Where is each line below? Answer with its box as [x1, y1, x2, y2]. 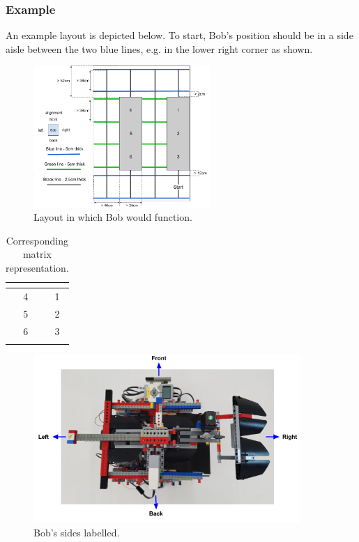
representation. [6, 260, 69, 274]
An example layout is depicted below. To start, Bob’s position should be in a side [6, 28, 353, 42]
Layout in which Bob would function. [33, 210, 192, 224]
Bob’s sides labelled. [33, 525, 120, 539]
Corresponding [6, 233, 68, 247]
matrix [22, 247, 52, 261]
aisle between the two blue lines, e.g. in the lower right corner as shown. [6, 41, 313, 56]
